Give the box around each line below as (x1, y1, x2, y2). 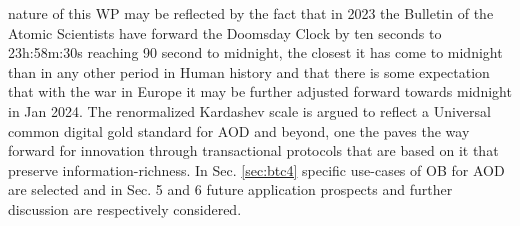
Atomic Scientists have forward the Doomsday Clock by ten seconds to (8, 22, 442, 43)
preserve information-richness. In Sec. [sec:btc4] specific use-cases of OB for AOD (8, 159, 505, 180)
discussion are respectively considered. (8, 198, 242, 219)
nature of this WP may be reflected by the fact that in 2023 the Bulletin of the (8, 3, 494, 23)
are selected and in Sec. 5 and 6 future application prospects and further (8, 179, 453, 200)
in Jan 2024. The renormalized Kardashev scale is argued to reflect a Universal (8, 100, 491, 121)
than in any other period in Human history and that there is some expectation (8, 61, 490, 82)
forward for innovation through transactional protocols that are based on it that (8, 140, 499, 161)
